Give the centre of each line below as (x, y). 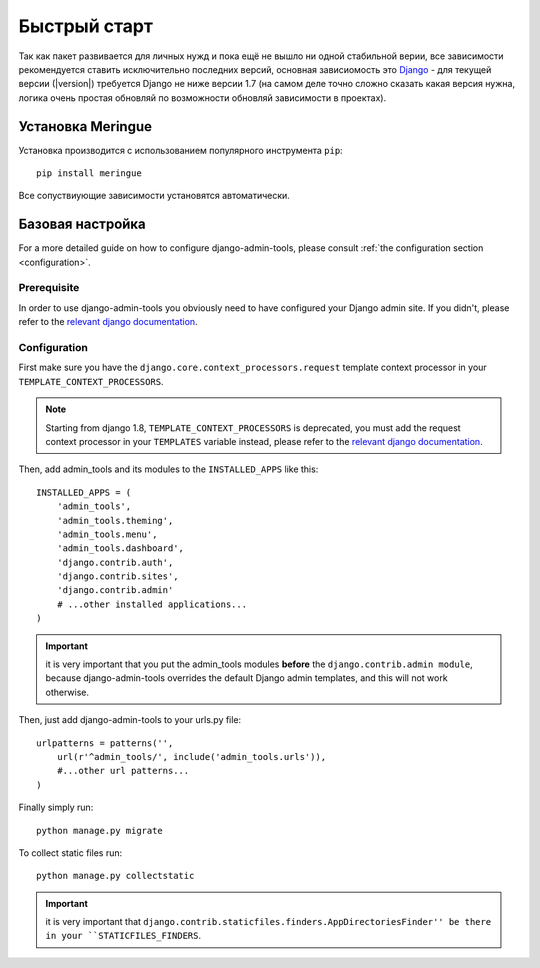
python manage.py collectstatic (115, 876)
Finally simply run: (56, 807)
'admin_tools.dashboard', (120, 548)
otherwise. (67, 692)
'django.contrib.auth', (115, 562)
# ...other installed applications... (152, 604)
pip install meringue (89, 173)
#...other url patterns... (123, 771)
